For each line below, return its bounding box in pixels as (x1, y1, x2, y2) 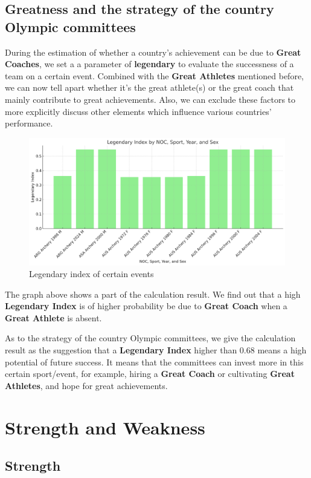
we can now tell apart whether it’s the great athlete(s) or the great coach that (5, 81, 294, 94)
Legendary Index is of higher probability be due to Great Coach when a (5, 300, 287, 312)
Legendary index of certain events (29, 267, 154, 280)
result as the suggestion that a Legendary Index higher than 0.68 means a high (5, 344, 307, 356)
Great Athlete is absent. (5, 311, 102, 324)
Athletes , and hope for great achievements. (5, 379, 168, 391)
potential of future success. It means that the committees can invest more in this (5, 355, 304, 368)
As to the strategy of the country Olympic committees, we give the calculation (5, 332, 296, 344)
